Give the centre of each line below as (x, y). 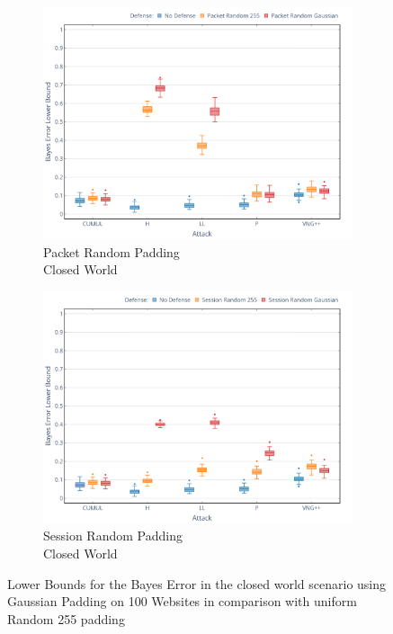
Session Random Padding (113, 536)
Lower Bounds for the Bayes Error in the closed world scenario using (197, 583)
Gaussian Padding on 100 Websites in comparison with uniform (182, 601)
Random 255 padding (66, 618)
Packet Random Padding (112, 251)
